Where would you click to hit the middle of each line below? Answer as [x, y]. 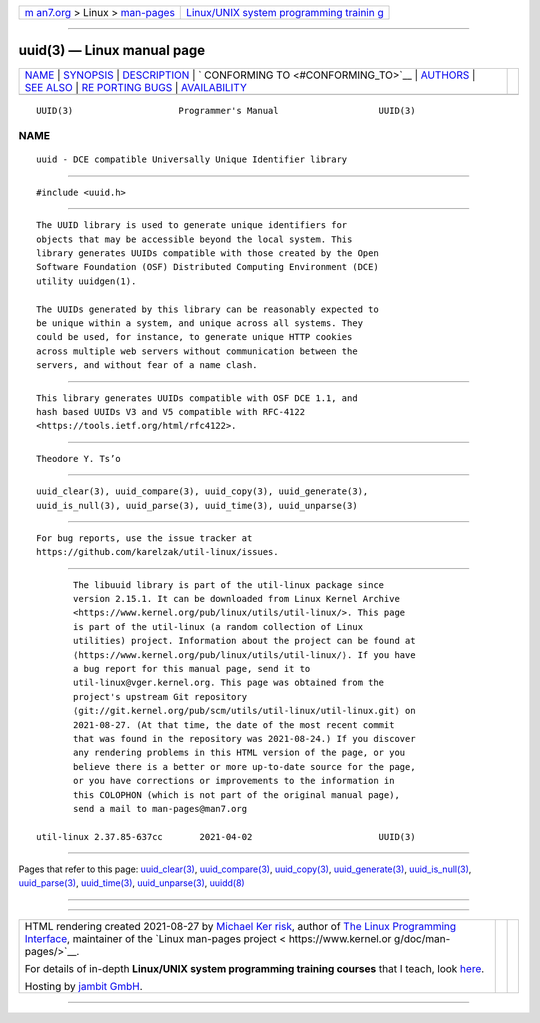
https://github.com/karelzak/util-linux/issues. [157, 552]
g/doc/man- [422, 938]
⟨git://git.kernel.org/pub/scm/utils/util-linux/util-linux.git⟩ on [244, 711]
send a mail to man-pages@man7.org [160, 808]
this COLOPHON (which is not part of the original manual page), [236, 794]
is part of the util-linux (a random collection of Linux [218, 626]
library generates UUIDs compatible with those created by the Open [207, 253]
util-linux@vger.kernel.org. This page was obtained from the [229, 683]
